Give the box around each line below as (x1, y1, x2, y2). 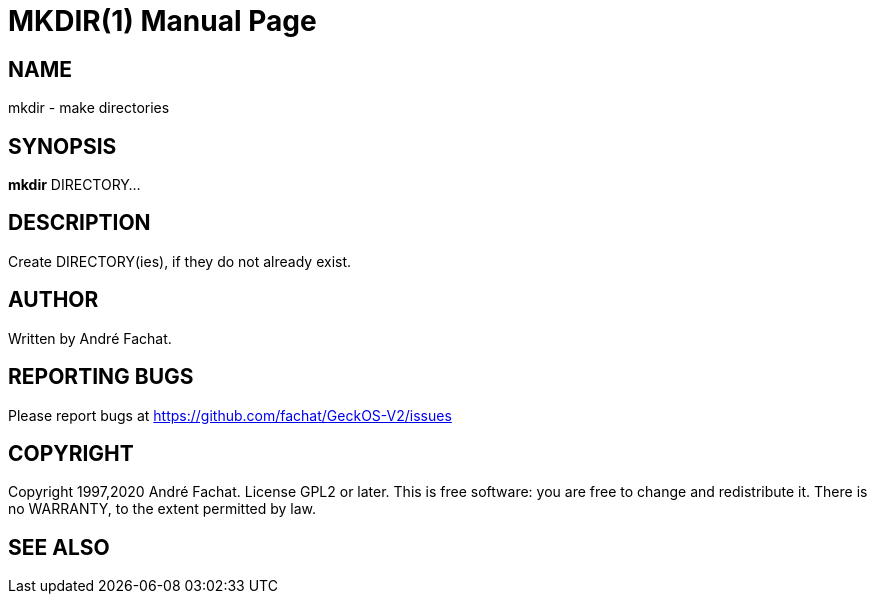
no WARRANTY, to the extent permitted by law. (8, 500, 317, 518)
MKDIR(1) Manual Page (8, 4, 317, 38)
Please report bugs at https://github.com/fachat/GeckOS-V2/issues (8, 406, 452, 424)
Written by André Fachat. (8, 329, 172, 347)
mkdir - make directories (8, 99, 170, 117)
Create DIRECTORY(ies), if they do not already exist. (8, 252, 352, 270)
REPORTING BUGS (8, 364, 194, 390)
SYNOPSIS (8, 133, 117, 159)
